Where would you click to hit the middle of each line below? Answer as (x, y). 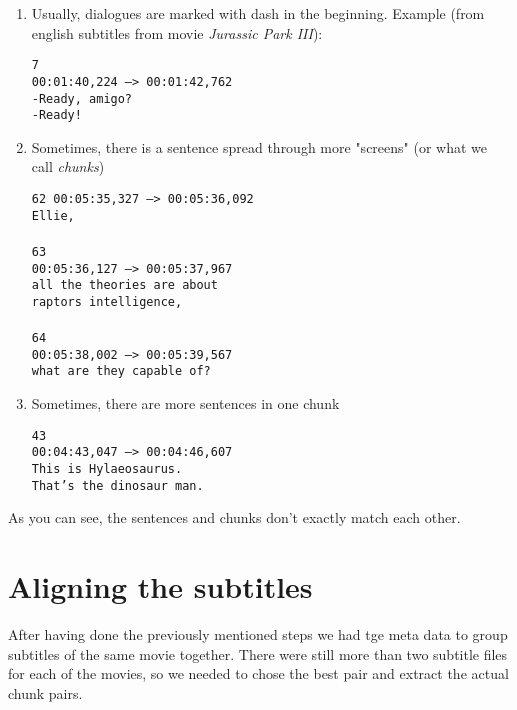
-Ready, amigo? (82, 98)
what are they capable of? (121, 371)
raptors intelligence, (107, 301)
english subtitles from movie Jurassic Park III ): (177, 32)
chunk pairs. (45, 692)
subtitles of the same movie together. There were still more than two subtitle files (258, 653)
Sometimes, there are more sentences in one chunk (185, 403)
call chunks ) (68, 166)
